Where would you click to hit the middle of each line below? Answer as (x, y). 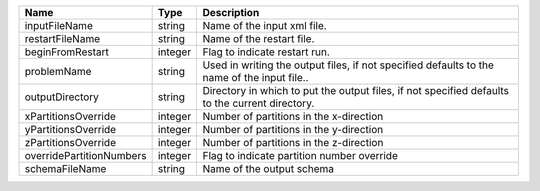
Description (231, 12)
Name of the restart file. (258, 38)
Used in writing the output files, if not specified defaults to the (348, 65)
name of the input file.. (255, 77)
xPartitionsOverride (70, 116)
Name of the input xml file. (264, 25)
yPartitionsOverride (70, 129)
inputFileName (59, 25)
